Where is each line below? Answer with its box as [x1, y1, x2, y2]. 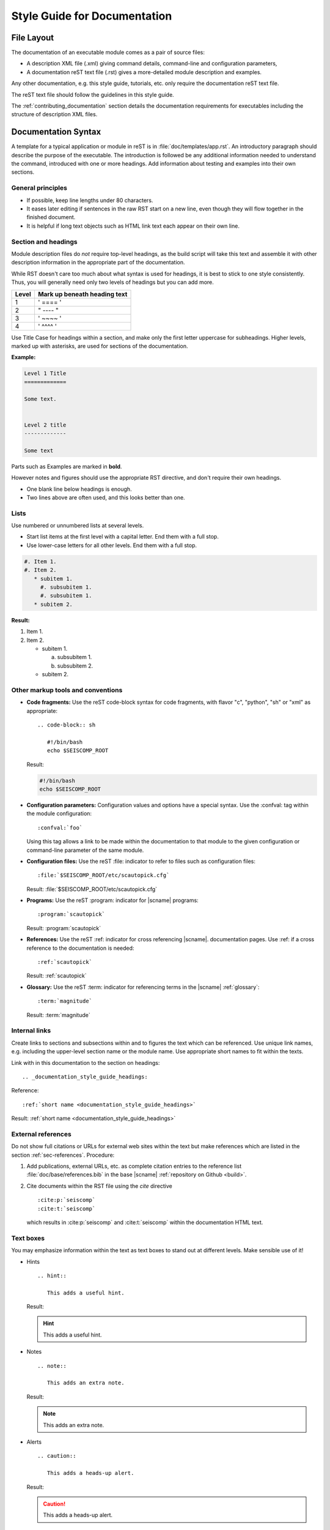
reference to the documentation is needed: [26, 944, 134, 952]
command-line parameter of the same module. [26, 846, 144, 854]
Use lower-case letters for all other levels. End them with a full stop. [26, 542, 197, 549]
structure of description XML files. [11, 111, 98, 118]
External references [11, 1130, 71, 1138]
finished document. [26, 214, 76, 221]
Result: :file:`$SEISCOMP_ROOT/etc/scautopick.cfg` [26, 885, 158, 893]
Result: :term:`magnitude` [26, 1011, 91, 1018]
